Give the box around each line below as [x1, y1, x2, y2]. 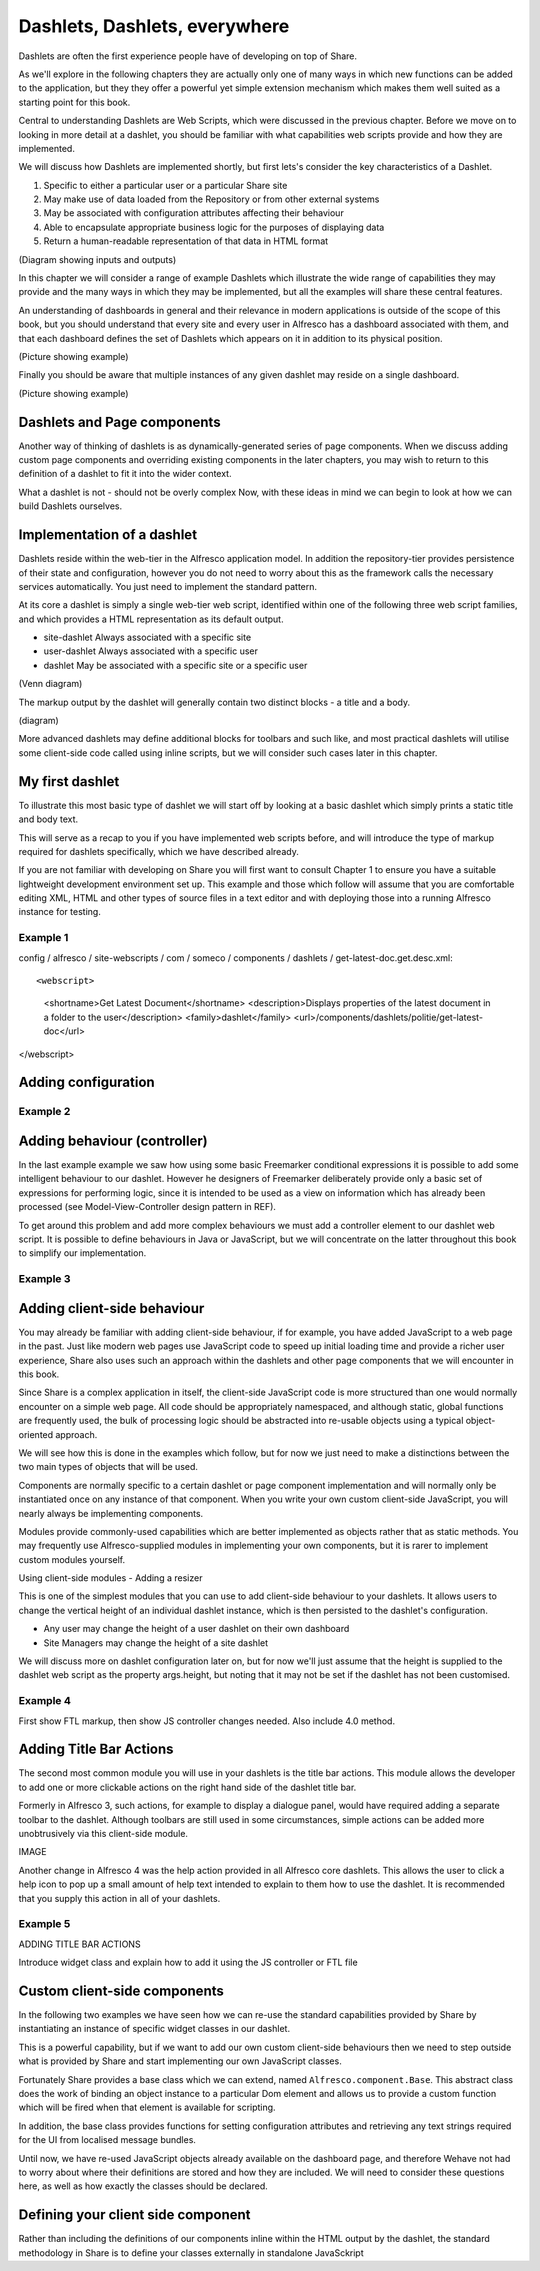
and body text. [18, 813, 79, 825]
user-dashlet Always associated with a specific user [43, 645, 259, 657]
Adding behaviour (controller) [18, 1132, 209, 1149]
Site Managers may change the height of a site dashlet [43, 1636, 269, 1649]
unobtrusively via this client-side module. [18, 1828, 189, 1840]
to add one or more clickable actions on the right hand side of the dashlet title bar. [18, 1781, 357, 1793]
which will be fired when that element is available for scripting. [18, 2101, 276, 2114]
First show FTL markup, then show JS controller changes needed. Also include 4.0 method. [18, 1715, 395, 1727]
